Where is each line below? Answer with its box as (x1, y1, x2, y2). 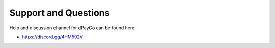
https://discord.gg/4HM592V (22, 34, 84, 40)
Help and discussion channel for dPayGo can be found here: (9, 25, 136, 31)
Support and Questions (9, 7, 110, 18)
